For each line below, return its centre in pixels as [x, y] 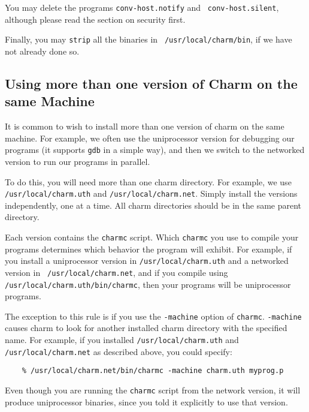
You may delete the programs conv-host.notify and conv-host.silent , [142, 7]
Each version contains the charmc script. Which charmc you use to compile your [152, 237]
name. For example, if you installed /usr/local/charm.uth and [122, 340]
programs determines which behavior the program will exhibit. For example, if [149, 249]
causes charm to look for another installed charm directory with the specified [146, 328]
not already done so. [42, 51]
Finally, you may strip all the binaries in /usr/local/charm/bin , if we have [149, 39]
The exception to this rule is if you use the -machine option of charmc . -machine [153, 316]
